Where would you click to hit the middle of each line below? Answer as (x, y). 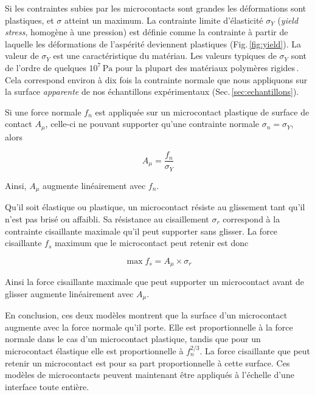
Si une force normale (43, 112)
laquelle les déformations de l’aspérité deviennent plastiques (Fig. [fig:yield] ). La (153, 43)
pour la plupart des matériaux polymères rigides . (207, 67)
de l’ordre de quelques (46, 67)
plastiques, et (29, 20)
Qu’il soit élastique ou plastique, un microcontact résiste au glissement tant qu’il (155, 207)
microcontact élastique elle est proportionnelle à (94, 351)
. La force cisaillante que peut (255, 351)
